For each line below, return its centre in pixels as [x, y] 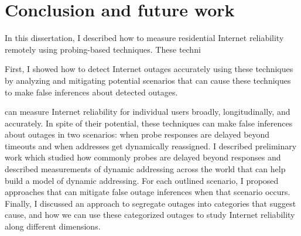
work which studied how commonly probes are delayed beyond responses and [143, 157]
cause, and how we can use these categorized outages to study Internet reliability [150, 215]
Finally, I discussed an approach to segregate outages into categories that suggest [150, 203]
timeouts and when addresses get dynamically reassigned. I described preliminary [151, 146]
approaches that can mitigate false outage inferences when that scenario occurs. [148, 192]
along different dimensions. [53, 226]
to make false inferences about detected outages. [91, 92]
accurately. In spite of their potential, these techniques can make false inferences [149, 123]
